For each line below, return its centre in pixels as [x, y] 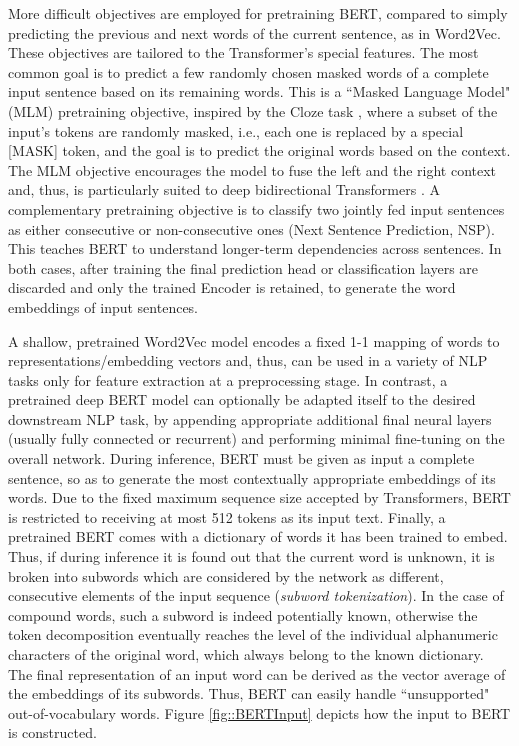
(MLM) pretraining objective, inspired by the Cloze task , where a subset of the [253, 110]
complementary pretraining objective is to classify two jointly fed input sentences [256, 208]
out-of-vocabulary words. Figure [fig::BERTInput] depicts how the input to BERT [259, 712]
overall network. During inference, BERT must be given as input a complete [241, 458]
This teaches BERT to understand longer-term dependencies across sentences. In [255, 248]
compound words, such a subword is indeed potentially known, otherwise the [243, 614]
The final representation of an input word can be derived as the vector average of [257, 673]
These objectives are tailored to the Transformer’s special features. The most [243, 52]
